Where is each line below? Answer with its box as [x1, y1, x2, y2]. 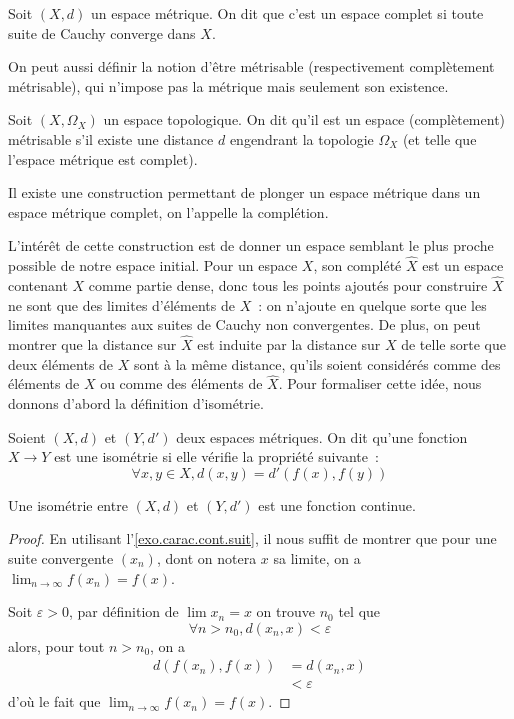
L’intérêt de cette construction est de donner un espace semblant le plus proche [8, 235, 494, 256]
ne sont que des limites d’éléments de [8, 294, 235, 315]
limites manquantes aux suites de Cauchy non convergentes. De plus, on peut [8, 314, 481, 335]
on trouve [256, 601, 315, 622]
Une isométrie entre [8, 494, 128, 515]
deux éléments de [8, 353, 114, 374]
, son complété [313, 255, 402, 276]
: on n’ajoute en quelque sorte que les [258, 294, 487, 315]
